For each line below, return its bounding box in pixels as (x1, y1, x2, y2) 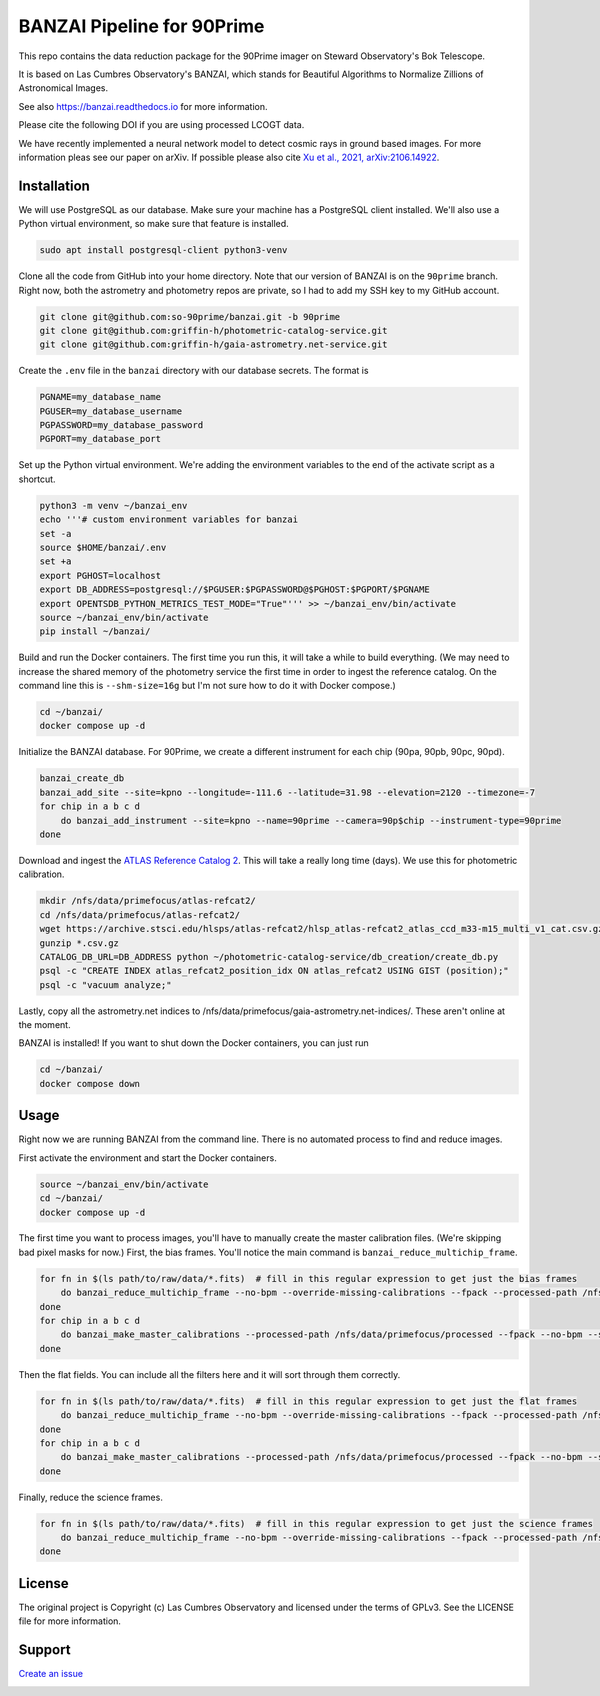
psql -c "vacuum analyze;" (39, 979, 172, 990)
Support (18, 1641, 71, 1659)
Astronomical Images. (18, 82, 109, 94)
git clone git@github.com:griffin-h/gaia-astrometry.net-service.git (39, 339, 388, 350)
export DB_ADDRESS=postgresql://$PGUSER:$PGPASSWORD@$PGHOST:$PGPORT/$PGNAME (39, 584, 430, 595)
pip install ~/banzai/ (39, 626, 151, 637)
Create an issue (18, 1668, 84, 1680)
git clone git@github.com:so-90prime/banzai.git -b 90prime (39, 311, 341, 322)
